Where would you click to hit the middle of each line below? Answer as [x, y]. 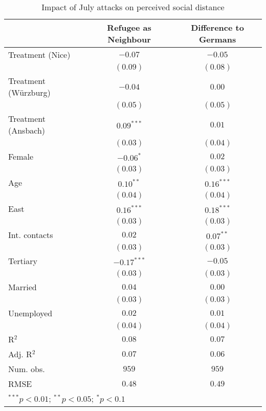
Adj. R [20, 354]
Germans [217, 39]
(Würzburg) [29, 92]
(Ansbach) [27, 130]
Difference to [217, 27]
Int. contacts [31, 235]
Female [21, 156]
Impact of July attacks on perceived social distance [133, 7]
